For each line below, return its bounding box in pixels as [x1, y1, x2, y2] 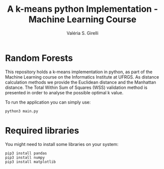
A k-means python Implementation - [7, 3, 158, 15]
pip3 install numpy [5, 155, 45, 160]
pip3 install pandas [5, 151, 48, 156]
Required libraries [5, 125, 80, 136]
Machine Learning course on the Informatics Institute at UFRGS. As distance [5, 74, 160, 80]
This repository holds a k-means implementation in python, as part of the [5, 69, 153, 75]
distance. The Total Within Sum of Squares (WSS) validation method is [5, 84, 148, 90]
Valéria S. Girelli [66, 30, 99, 36]
